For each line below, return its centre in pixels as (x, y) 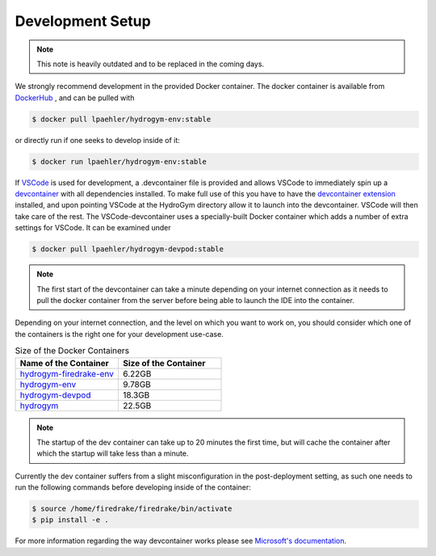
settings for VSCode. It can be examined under (93, 228)
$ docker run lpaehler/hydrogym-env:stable (119, 161)
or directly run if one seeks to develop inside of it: (98, 140)
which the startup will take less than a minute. (113, 453)
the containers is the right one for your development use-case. (119, 334)
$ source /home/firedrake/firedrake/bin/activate (132, 509)
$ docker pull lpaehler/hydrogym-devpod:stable (128, 249)
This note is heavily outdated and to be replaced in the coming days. (151, 64)
